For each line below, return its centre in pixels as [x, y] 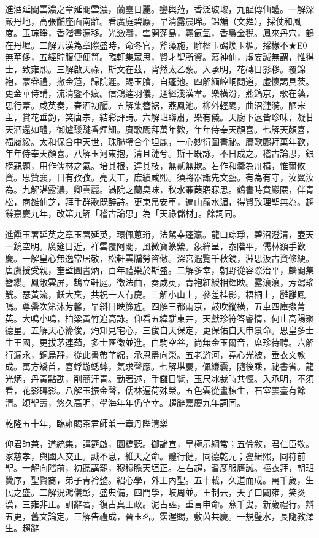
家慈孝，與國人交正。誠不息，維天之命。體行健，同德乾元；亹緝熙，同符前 [155, 455]
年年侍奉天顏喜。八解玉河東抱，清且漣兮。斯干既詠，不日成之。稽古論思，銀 [159, 153]
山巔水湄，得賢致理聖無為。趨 [254, 201]
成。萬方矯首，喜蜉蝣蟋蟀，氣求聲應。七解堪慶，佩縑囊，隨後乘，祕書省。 [155, 366]
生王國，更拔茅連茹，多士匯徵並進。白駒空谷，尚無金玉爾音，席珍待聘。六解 [159, 342]
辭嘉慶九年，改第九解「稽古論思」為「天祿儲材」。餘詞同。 [123, 213]
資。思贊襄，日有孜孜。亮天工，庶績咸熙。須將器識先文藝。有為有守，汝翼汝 [159, 177]
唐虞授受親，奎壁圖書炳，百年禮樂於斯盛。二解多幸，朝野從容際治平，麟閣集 [159, 270]
